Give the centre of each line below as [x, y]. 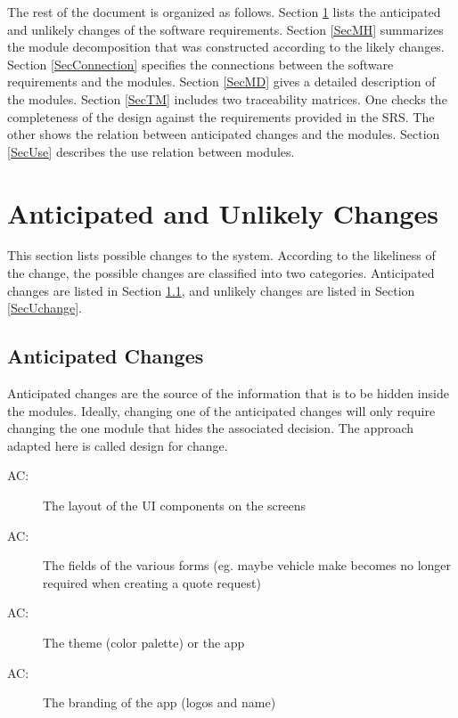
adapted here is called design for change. [118, 445]
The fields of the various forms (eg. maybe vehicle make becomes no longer [247, 565]
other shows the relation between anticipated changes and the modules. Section [224, 134]
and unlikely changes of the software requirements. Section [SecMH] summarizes [225, 29]
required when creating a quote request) [152, 582]
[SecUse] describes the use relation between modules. [151, 151]
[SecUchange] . [45, 308]
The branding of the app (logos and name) [159, 702]
